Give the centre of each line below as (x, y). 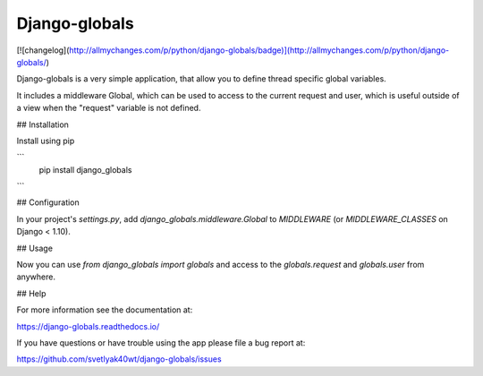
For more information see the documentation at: (105, 310)
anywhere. (36, 277)
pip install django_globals (85, 169)
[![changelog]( (43, 50)
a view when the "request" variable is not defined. (109, 108)
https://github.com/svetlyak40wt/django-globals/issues (119, 359)
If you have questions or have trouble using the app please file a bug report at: (161, 342)
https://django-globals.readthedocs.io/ (88, 326)
